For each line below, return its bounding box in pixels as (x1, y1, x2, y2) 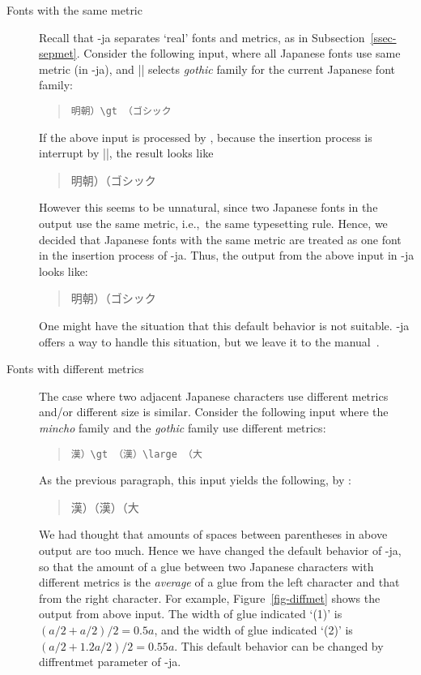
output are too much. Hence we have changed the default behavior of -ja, (39, 541, 402, 558)
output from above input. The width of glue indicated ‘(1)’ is (39, 605, 342, 622)
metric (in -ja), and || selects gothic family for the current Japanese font (39, 60, 395, 77)
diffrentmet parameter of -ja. (39, 653, 181, 670)
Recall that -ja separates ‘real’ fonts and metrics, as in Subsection (39, 28, 365, 45)
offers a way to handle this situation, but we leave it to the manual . (39, 333, 380, 350)
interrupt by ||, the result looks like (39, 144, 214, 161)
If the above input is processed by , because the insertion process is (39, 128, 372, 145)
